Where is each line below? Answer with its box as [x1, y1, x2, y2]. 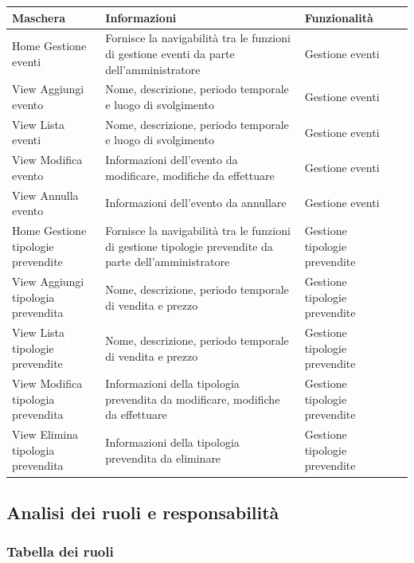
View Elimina [12, 426, 79, 443]
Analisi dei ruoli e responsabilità [6, 499, 279, 524]
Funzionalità [304, 9, 373, 25]
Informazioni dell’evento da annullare [105, 194, 287, 211]
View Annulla [12, 186, 79, 203]
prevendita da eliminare [105, 449, 221, 466]
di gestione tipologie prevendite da [105, 237, 273, 254]
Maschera [12, 9, 65, 25]
